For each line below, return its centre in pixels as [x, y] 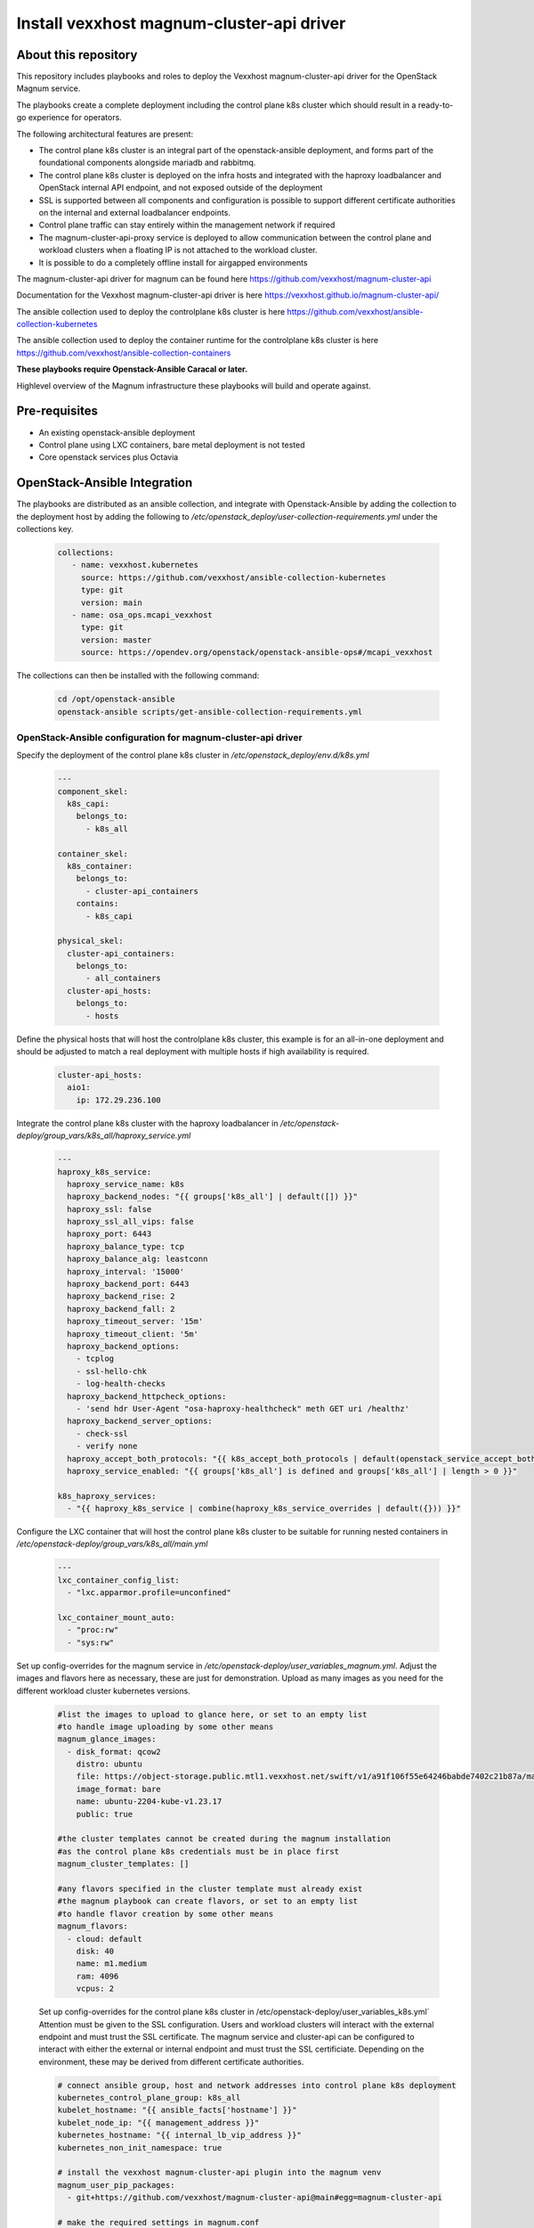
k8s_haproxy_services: [107, 1496]
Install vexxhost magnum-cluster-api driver [181, 23]
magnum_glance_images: [107, 1739]
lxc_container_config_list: [118, 1580]
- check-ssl [102, 1433]
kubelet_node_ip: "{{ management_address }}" [158, 2122]
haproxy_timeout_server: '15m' [135, 1322]
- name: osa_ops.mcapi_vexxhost [142, 614]
